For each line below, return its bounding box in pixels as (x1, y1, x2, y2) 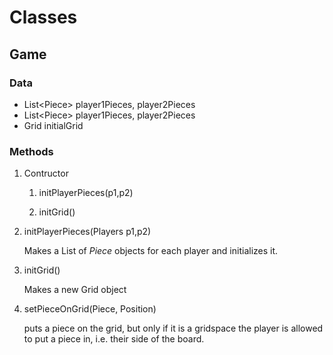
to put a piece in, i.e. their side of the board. (23, 333, 205, 345)
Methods (9, 144, 54, 158)
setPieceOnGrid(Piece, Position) (23, 303, 157, 315)
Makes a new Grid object (23, 284, 127, 296)
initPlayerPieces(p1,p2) (38, 187, 134, 199)
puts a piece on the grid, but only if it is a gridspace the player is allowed (23, 322, 324, 335)
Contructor (23, 167, 69, 180)
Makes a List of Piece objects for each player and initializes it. (23, 245, 279, 257)
